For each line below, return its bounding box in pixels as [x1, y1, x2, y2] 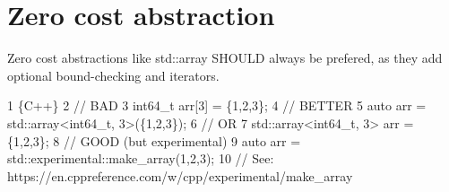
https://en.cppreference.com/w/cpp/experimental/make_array [7, 166, 353, 185]
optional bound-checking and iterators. [7, 65, 220, 84]
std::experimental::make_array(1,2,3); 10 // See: [7, 149, 274, 168]
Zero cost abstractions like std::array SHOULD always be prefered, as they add [7, 48, 443, 67]
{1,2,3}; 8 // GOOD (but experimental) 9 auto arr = [7, 131, 301, 150]
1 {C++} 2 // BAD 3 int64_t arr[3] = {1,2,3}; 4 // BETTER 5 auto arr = [7, 96, 427, 115]
